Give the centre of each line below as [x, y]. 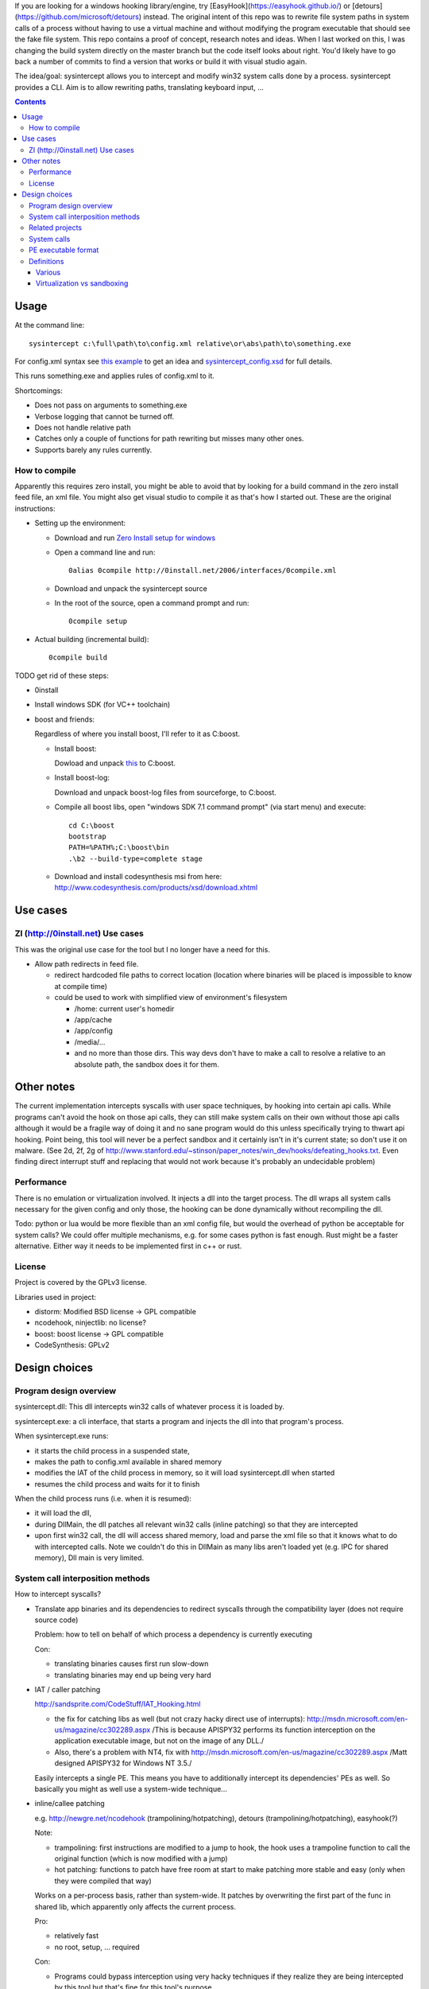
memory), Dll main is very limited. [89, 1558]
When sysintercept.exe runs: [62, 1436]
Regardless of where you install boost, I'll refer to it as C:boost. [137, 734]
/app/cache [93, 1019]
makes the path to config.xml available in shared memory [128, 1462]
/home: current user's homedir [124, 1008]
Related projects [56, 228]
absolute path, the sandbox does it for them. [147, 1064]
